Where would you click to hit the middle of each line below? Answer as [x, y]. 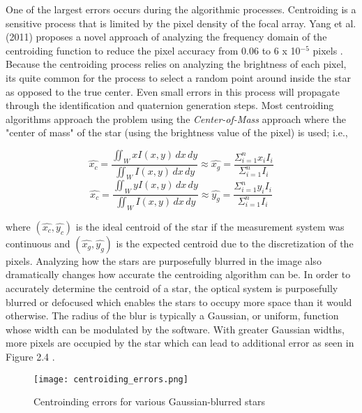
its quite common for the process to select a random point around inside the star [178, 77]
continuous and [38, 243]
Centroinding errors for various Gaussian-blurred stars [149, 401]
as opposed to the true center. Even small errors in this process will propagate [173, 91]
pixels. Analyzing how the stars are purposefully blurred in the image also [164, 260]
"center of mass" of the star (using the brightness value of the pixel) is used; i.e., [177, 132]
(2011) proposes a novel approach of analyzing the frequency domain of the [166, 37]
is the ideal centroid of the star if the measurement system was [210, 226]
